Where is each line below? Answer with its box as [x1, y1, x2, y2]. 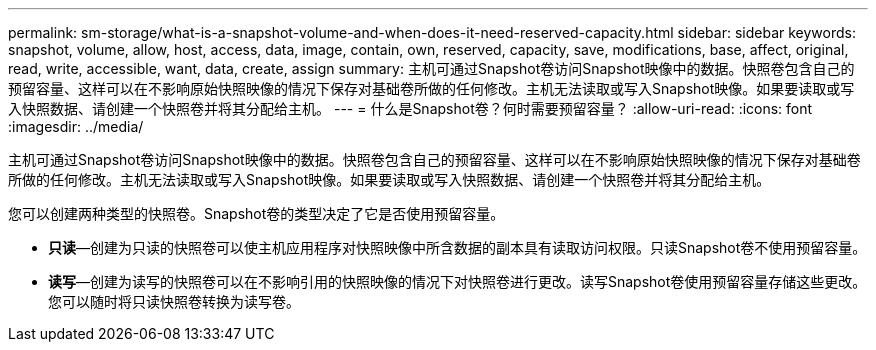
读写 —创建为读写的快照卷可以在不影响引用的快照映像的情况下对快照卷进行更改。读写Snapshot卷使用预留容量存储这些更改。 [48, 273, 867, 290]
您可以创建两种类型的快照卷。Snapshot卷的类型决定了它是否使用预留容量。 [8, 205, 505, 222]
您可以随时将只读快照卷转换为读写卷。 [48, 293, 300, 310]
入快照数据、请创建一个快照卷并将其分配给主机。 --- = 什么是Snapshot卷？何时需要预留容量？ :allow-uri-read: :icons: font [8, 100, 813, 117]
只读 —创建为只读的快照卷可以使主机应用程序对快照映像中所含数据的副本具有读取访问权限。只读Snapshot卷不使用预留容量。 [48, 239, 867, 256]
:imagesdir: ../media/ [8, 118, 144, 135]
